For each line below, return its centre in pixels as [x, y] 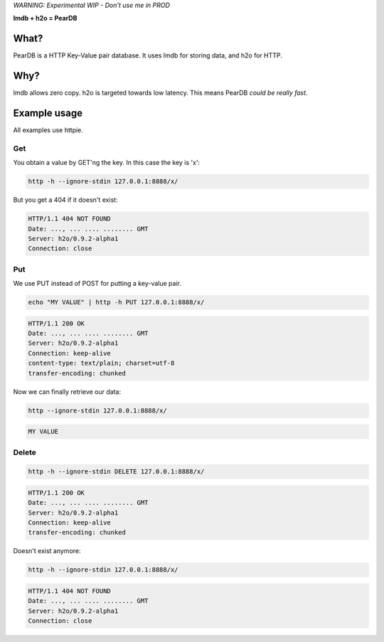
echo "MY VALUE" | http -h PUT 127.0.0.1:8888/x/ [116, 303]
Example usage [48, 113]
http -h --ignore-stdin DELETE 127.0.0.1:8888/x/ [116, 472]
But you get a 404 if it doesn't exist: [65, 200]
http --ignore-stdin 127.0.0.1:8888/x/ [97, 410]
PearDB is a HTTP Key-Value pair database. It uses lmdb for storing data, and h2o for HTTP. [148, 55]
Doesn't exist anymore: [47, 551]
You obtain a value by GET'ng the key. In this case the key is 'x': [107, 163]
